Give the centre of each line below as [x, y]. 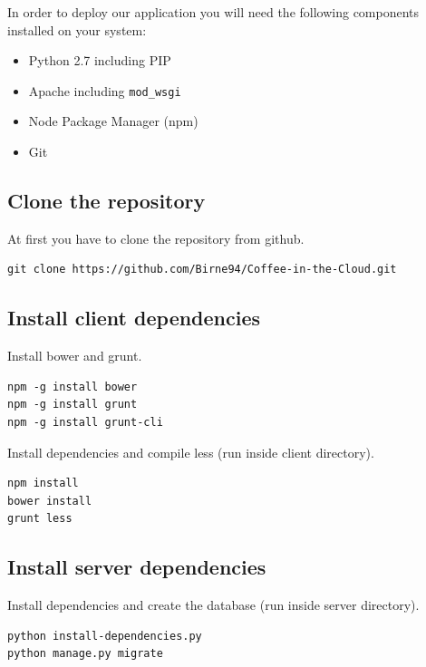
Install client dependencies [134, 318]
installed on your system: [77, 29]
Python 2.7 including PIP [100, 60]
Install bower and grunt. [75, 356]
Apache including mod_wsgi [105, 90]
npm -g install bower [73, 387]
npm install [43, 483]
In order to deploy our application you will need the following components [213, 12]
